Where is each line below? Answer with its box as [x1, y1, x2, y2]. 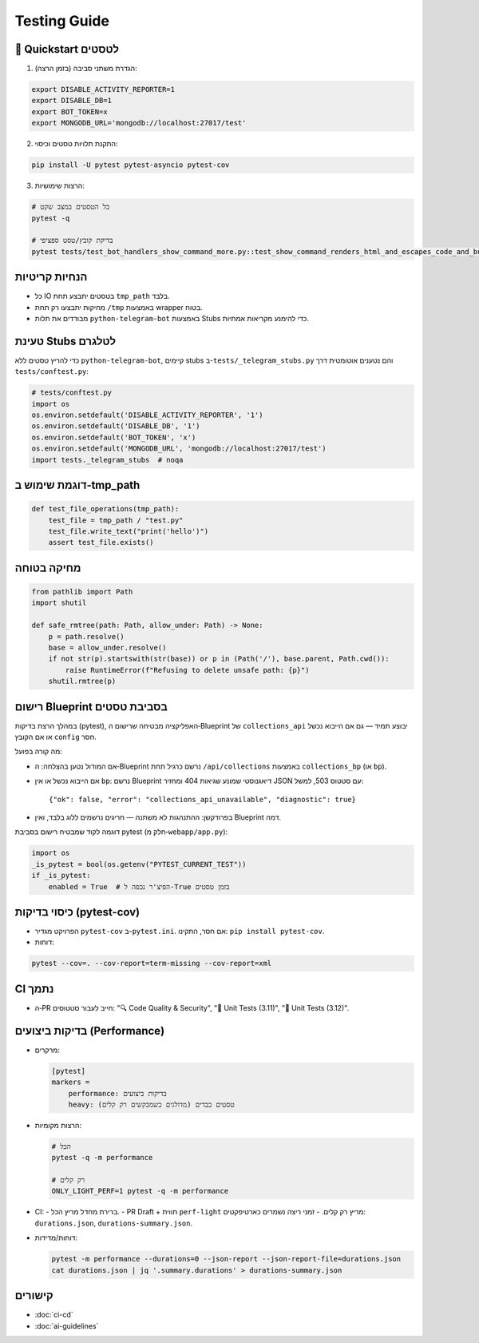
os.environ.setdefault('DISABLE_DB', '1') [31, 422, 200, 431]
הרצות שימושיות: [34, 181, 85, 191]
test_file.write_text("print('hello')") [48, 527, 209, 535]
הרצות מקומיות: [34, 1120, 82, 1130]
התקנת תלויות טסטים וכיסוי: [34, 139, 119, 149]
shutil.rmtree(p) [48, 677, 117, 686]
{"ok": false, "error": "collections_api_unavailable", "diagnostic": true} [49, 795, 357, 804]
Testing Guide [14, 12, 109, 30]
